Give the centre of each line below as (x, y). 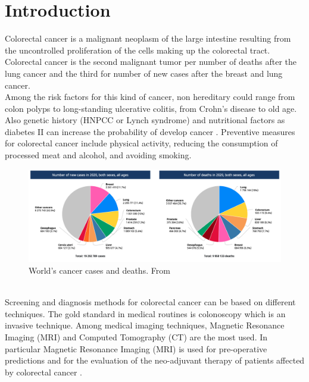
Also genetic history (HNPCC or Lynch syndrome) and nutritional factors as (145, 120)
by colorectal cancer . (43, 372)
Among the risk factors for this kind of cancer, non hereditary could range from (150, 97)
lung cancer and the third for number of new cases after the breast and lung (144, 73)
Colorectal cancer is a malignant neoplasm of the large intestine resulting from (148, 38)
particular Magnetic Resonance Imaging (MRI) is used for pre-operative (136, 348)
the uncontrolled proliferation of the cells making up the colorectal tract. (138, 50)
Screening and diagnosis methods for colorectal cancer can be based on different (150, 302)
